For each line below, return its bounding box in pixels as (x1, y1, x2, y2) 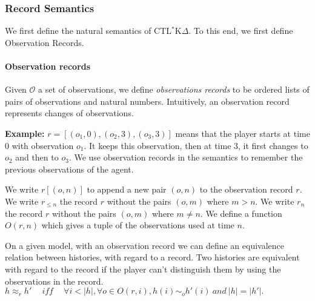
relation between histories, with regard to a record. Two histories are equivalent (5, 251, 300, 263)
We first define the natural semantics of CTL (5, 24, 172, 37)
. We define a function (200, 207, 282, 219)
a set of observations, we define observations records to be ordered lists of (38, 83, 310, 96)
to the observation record (199, 183, 293, 196)
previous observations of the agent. (5, 162, 134, 175)
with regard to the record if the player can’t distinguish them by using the (5, 262, 281, 275)
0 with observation (5, 139, 74, 151)
